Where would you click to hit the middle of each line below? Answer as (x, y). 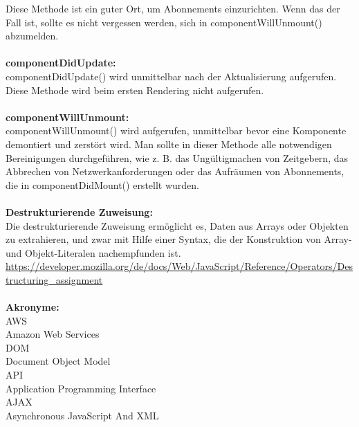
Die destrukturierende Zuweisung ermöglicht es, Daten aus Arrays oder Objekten (177, 225)
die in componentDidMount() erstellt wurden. (102, 184)
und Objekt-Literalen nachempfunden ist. (93, 252)
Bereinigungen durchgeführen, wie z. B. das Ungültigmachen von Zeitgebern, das (177, 157)
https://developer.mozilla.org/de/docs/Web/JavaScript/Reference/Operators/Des (179, 266)
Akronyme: (33, 307)
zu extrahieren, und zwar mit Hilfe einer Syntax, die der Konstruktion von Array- (179, 239)
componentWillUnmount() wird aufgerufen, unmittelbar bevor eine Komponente (176, 130)
